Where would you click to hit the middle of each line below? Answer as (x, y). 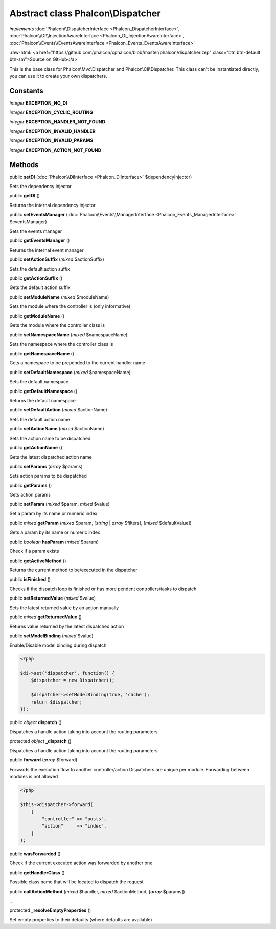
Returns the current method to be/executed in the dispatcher (73, 570)
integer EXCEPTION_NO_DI (38, 103)
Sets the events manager (36, 231)
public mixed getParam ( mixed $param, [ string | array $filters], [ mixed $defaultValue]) (100, 523)
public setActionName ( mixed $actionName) (57, 429)
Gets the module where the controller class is (57, 325)
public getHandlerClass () (37, 872)
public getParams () (31, 485)
